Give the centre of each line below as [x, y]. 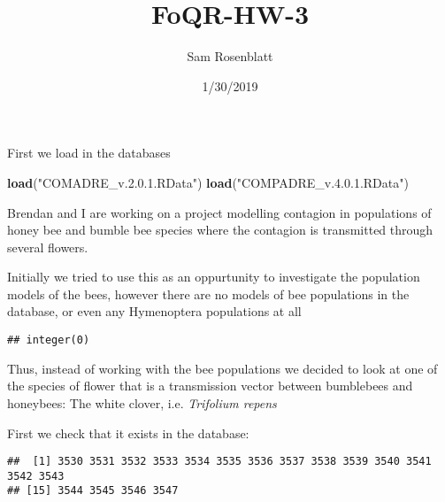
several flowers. [48, 247]
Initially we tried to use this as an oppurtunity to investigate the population [214, 277]
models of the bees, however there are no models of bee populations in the [208, 293]
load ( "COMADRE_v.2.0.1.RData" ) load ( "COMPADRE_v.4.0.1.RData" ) [208, 182]
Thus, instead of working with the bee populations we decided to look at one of [222, 368]
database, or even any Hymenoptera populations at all [154, 311]
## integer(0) [49, 340]
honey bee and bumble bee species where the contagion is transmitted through [220, 230]
